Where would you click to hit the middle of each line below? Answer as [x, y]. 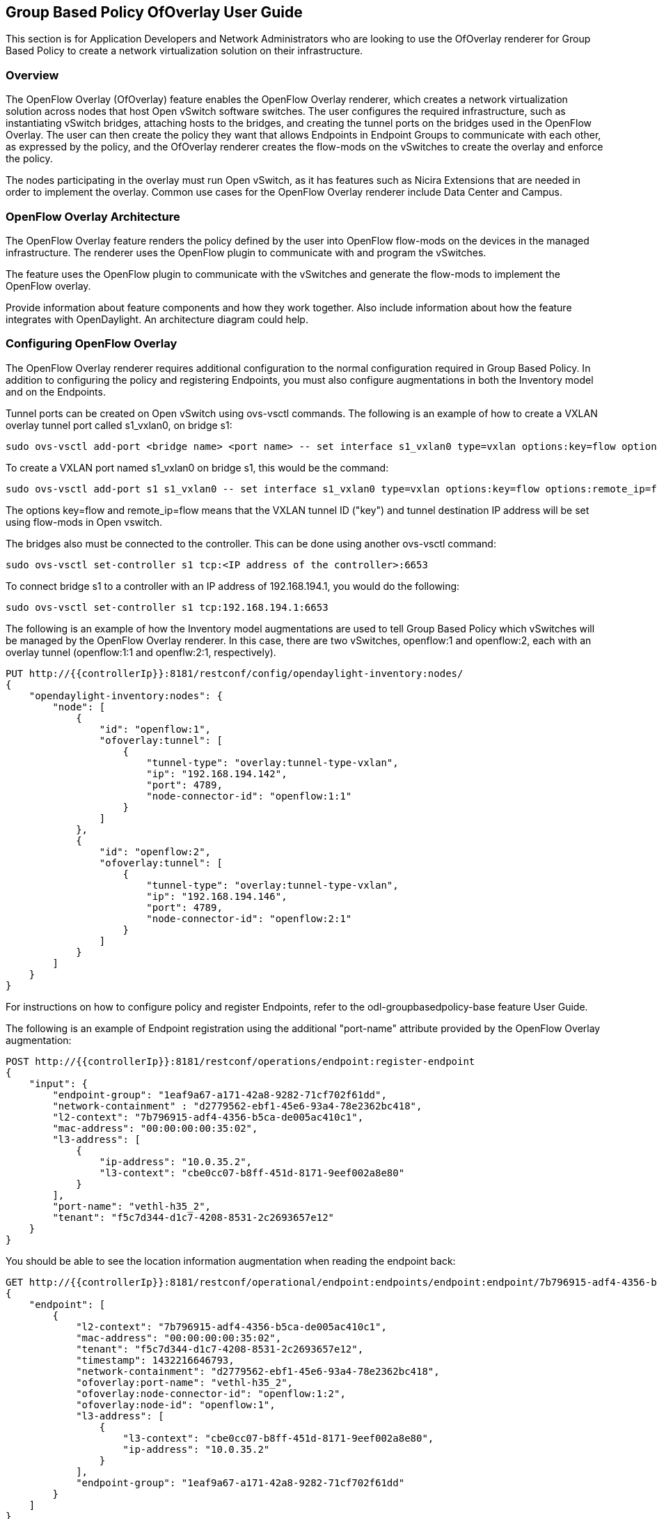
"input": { [58, 1083]
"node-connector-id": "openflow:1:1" [249, 796]
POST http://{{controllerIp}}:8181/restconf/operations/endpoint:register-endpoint [240, 1061]
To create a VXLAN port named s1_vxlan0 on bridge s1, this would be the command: [197, 467]
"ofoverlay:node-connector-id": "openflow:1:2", [211, 1393]
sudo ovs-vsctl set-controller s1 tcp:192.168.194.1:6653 [167, 607]
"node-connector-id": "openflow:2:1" [249, 918]
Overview [32, 75]
